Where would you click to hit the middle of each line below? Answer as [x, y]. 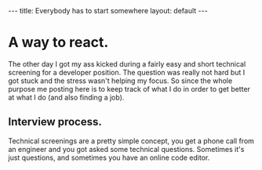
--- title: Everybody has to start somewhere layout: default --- [108, 11]
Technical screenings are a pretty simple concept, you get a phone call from [131, 141]
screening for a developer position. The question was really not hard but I [127, 72]
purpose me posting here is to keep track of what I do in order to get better [129, 89]
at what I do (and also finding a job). [66, 97]
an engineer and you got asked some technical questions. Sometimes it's [126, 149]
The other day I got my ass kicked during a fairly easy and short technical [127, 63]
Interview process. [55, 122]
